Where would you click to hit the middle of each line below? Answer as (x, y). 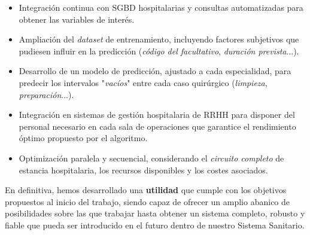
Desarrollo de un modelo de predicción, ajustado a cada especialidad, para (155, 71)
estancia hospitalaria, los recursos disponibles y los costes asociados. (143, 170)
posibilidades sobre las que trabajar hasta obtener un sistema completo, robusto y (155, 213)
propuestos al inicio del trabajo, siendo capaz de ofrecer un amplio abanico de (148, 201)
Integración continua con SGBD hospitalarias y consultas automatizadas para (161, 7)
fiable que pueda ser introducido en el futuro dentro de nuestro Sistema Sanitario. (155, 225)
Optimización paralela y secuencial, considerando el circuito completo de (151, 158)
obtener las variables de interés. (77, 19)
